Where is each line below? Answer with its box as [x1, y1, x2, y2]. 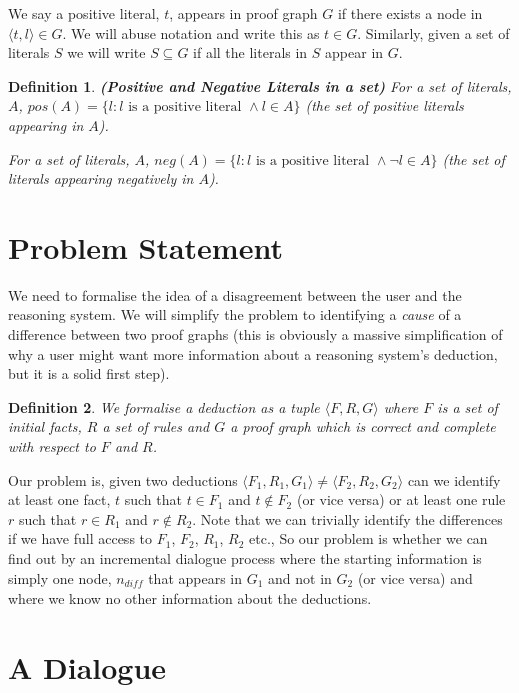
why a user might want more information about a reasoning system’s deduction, [8, 343, 498, 364]
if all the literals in [193, 42, 308, 63]
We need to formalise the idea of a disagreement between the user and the [8, 284, 462, 305]
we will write [67, 42, 146, 63]
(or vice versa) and [357, 567, 473, 588]
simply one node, [8, 567, 112, 588]
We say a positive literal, [8, 3, 160, 23]
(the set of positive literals [305, 95, 464, 116]
